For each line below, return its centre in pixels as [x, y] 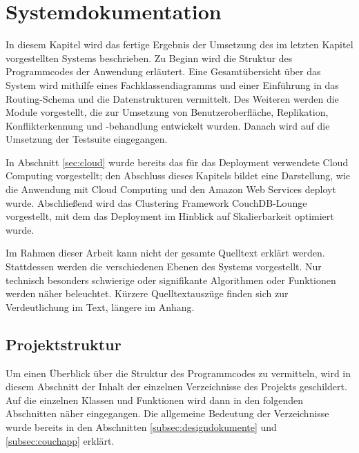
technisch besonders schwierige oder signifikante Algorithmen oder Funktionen [171, 280]
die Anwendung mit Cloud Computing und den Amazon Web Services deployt [171, 189]
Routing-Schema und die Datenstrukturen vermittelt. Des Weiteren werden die [172, 98]
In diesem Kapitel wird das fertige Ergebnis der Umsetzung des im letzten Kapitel [179, 44]
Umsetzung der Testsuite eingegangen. [87, 139]
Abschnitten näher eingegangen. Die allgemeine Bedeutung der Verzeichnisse [167, 413]
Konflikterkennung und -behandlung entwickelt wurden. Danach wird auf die [168, 125]
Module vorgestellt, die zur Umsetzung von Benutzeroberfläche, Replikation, [167, 112]
